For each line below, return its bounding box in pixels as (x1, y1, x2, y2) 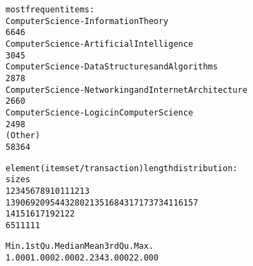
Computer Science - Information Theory (6, 16, 169, 26)
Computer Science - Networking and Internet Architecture (6, 85, 247, 95)
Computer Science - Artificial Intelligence (6, 38, 194, 49)
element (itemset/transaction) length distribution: (6, 163, 238, 173)
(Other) (6, 131, 41, 141)
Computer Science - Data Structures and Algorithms (6, 62, 218, 72)
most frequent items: (6, 5, 94, 14)
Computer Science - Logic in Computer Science (6, 107, 194, 118)
